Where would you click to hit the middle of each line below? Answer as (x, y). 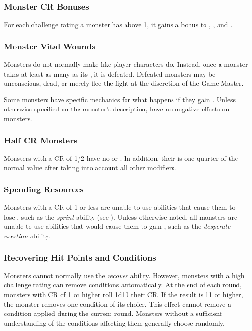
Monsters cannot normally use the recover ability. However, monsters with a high (124, 275)
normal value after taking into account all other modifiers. (90, 167)
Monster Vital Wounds (50, 46)
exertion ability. (27, 236)
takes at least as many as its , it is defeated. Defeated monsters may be (110, 73)
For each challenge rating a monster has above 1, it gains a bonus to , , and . (118, 24)
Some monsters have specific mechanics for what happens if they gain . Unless (120, 99)
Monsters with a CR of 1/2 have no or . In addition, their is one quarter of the (121, 158)
